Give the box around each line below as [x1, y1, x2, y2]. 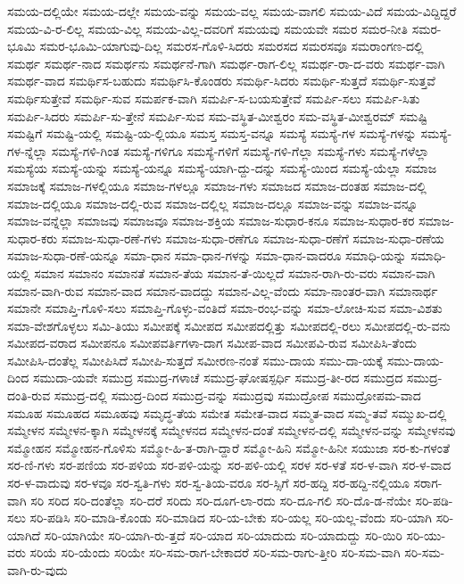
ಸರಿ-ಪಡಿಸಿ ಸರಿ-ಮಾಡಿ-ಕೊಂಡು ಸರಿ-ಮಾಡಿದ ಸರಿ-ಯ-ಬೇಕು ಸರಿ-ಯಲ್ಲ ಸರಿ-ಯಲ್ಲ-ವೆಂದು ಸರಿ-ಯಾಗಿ [29, 508, 432, 527]
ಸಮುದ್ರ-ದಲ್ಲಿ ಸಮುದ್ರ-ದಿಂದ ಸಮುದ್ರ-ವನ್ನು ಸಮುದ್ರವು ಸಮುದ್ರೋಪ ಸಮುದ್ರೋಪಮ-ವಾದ [54, 386, 421, 405]
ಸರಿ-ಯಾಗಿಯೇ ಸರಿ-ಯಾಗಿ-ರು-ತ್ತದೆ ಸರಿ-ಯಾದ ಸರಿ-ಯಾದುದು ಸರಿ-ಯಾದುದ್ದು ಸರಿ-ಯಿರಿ [44, 525, 402, 544]
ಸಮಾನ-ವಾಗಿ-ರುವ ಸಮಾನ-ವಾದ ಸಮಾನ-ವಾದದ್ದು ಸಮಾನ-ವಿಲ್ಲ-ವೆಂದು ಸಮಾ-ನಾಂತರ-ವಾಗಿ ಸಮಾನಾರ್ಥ [7, 281, 438, 300]
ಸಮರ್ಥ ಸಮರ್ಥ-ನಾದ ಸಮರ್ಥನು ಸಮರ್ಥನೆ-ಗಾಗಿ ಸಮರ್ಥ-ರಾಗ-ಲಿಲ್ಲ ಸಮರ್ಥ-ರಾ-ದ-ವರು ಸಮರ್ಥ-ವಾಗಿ [7, 53, 445, 72]
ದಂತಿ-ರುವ [7, 386, 51, 405]
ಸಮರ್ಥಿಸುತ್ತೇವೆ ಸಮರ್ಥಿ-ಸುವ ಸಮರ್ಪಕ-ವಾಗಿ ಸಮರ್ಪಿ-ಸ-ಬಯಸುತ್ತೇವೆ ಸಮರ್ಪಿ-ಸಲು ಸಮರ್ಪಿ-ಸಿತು [7, 88, 420, 107]
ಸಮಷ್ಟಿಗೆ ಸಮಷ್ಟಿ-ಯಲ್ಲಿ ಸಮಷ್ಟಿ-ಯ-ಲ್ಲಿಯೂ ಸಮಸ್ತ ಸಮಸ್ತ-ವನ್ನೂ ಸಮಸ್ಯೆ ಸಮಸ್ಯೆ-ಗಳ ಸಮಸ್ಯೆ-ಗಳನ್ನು [7, 124, 417, 143]
